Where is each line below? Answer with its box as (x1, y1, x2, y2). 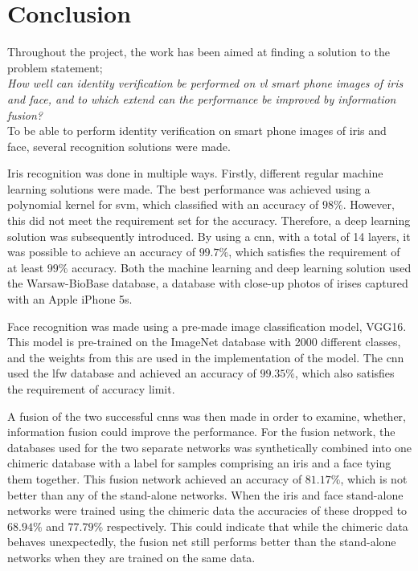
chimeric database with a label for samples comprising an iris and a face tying (7, 455, 391, 471)
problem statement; (7, 59, 103, 75)
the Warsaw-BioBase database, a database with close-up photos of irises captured (7, 275, 408, 292)
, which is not (340, 470, 408, 487)
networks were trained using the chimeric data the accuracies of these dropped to (7, 502, 408, 519)
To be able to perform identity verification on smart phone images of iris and (7, 122, 387, 139)
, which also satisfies (295, 365, 395, 381)
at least (7, 259, 44, 275)
